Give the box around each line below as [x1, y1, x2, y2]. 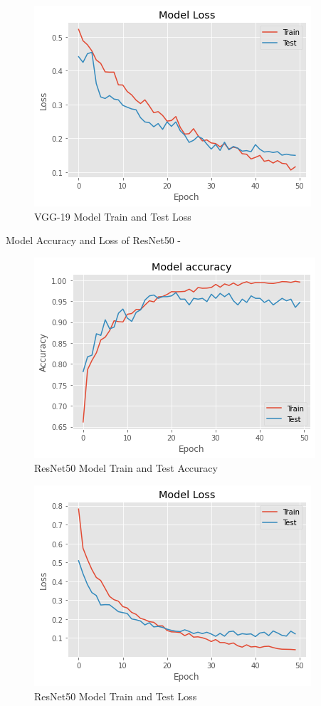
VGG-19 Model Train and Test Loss [34, 209, 191, 223]
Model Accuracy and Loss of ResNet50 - [6, 233, 181, 248]
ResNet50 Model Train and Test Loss [34, 688, 197, 703]
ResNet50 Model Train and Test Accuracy [34, 460, 218, 475]
